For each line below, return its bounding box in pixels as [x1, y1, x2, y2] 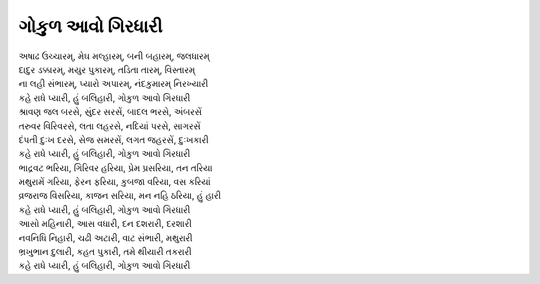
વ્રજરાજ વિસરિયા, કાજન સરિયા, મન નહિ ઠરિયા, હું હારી [18, 190, 222, 202]
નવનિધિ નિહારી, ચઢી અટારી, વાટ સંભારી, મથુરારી [18, 231, 194, 244]
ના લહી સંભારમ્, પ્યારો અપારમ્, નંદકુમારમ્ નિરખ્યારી [18, 78, 209, 90]
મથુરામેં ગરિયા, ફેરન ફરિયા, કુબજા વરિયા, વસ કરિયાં [18, 176, 212, 188]
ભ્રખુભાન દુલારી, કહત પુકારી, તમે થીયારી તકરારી [18, 246, 192, 258]
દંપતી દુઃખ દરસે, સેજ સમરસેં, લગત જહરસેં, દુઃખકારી [18, 133, 209, 145]
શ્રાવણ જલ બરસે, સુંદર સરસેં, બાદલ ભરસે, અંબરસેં [18, 106, 202, 118]
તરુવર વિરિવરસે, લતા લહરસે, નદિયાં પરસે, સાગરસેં [18, 120, 201, 132]
